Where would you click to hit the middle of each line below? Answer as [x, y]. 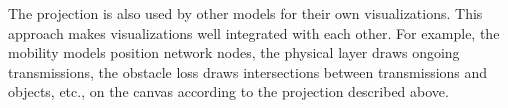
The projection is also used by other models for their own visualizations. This [245, 13]
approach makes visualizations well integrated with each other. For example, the [254, 32]
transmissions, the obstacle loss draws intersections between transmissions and [248, 71]
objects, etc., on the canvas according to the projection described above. [228, 91]
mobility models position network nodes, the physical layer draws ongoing [234, 52]
